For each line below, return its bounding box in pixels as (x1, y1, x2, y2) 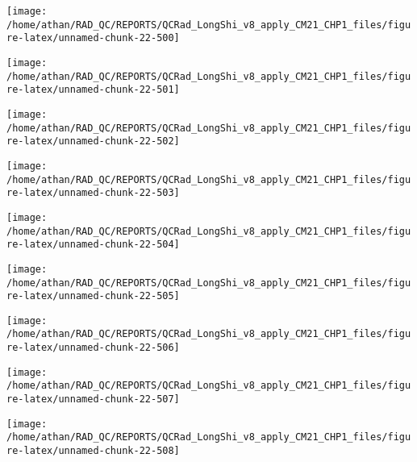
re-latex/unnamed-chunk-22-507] (6, 393, 180, 406)
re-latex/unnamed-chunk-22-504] (6, 239, 180, 251)
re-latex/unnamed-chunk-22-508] (6, 445, 180, 457)
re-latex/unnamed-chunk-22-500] (6, 32, 180, 44)
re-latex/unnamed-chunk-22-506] (6, 342, 180, 354)
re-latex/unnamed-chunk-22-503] (6, 187, 180, 199)
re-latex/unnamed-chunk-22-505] (6, 290, 180, 302)
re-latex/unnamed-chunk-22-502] (6, 135, 180, 148)
